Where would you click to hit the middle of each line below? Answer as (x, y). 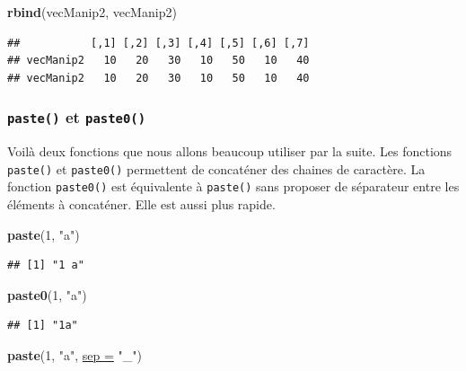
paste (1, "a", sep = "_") (75, 355)
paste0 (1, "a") (47, 294)
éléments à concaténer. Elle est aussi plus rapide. (141, 204)
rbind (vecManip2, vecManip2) (92, 12)
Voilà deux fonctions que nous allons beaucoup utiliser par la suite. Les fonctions (230, 151)
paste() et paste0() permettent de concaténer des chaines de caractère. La (216, 168)
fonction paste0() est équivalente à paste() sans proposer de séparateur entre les (233, 186)
